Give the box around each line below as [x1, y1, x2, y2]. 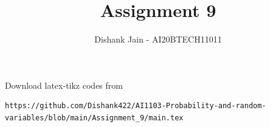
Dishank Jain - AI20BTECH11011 [94, 33, 222, 46]
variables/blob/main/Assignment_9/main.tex [5, 113, 184, 122]
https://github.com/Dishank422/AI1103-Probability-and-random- [5, 101, 266, 111]
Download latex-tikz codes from [5, 78, 123, 91]
